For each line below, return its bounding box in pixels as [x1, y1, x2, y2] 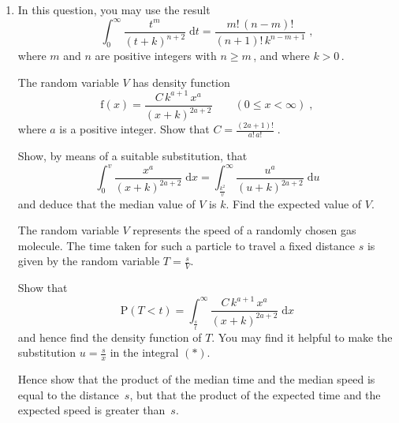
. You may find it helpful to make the [211, 328, 393, 345]
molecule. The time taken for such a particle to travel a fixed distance [17, 237, 356, 253]
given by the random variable [17, 253, 160, 269]
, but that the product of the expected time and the [129, 386, 381, 402]
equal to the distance [17, 386, 119, 402]
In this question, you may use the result [17, 2, 211, 17]
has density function [132, 73, 230, 90]
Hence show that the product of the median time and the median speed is [17, 371, 375, 387]
